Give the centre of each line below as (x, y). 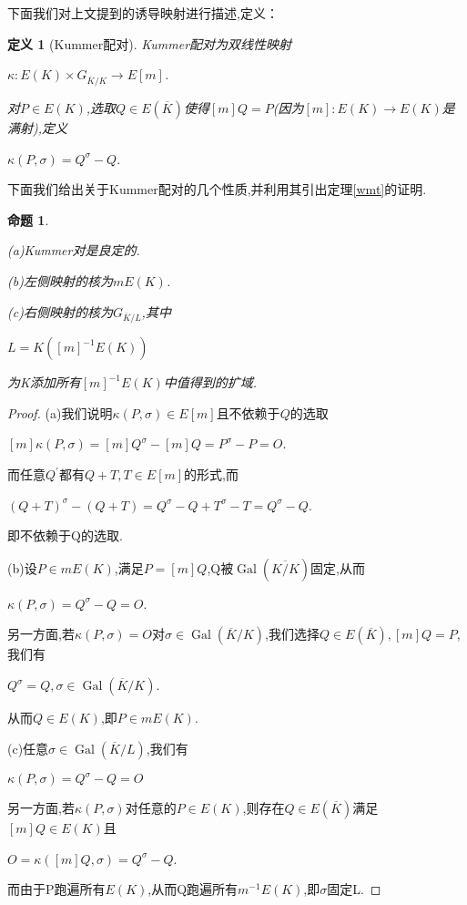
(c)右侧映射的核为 (60, 311)
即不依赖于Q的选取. (65, 535)
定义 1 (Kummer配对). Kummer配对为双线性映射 (150, 43)
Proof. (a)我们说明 (60, 412)
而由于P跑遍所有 (56, 889)
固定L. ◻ (354, 889)
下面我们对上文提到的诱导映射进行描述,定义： (143, 13)
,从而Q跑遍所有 (193, 889)
